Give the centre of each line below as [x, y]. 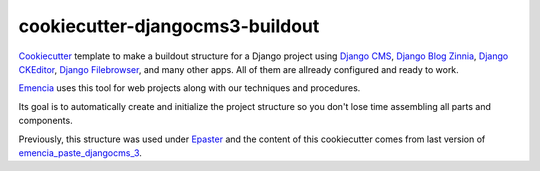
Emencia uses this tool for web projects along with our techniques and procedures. [189, 88]
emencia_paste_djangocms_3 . [80, 152]
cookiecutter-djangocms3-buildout [169, 26]
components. [46, 121]
